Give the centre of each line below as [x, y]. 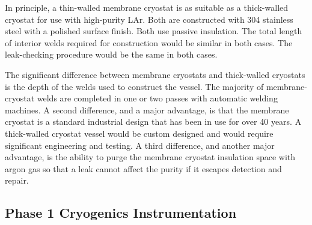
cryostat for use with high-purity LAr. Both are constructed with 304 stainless [149, 19]
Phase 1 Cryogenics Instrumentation [121, 213]
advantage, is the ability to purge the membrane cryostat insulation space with [150, 157]
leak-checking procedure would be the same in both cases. [111, 54]
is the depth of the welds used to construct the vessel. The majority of [134, 86]
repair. [17, 180]
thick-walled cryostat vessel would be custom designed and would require [139, 133]
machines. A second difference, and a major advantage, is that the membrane [147, 109]
